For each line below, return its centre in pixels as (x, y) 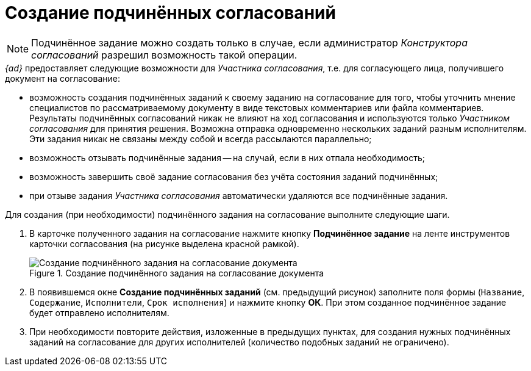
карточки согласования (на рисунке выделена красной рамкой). (164, 243)
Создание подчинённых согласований (170, 13)
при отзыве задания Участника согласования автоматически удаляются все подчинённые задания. (239, 195)
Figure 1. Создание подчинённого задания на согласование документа (177, 273)
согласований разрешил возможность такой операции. (164, 55)
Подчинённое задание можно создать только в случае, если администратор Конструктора (250, 42)
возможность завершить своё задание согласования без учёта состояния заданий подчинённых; (234, 176)
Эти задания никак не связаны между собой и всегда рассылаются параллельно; (201, 139)
